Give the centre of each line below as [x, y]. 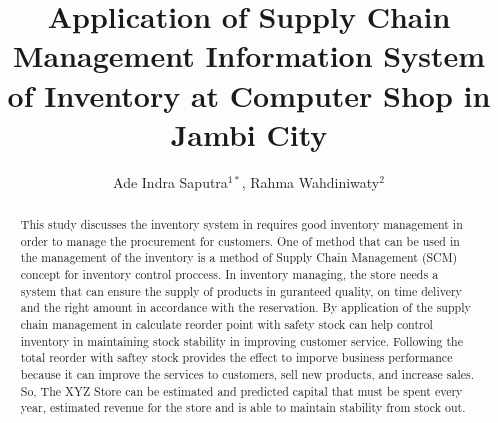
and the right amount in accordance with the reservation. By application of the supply [245, 307]
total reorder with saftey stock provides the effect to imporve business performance [236, 357]
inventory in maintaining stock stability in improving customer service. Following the [241, 340]
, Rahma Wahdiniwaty [310, 181]
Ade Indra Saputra [170, 181]
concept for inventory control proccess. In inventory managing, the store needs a [229, 274]
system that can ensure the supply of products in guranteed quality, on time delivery [241, 290]
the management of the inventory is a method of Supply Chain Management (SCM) [239, 257]
